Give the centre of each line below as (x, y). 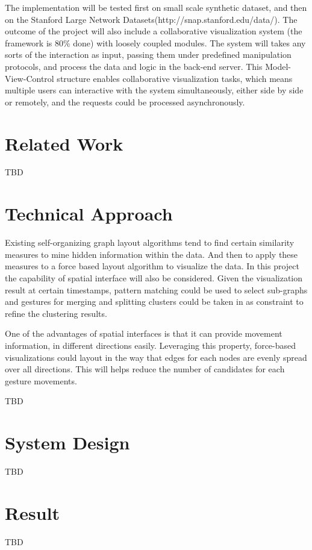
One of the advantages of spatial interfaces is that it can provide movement (144, 333)
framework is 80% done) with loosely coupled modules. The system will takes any (155, 42)
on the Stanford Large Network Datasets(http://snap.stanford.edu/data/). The (151, 19)
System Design (67, 442)
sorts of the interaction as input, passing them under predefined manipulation (148, 55)
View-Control (30, 78)
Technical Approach (89, 214)
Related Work (64, 143)
